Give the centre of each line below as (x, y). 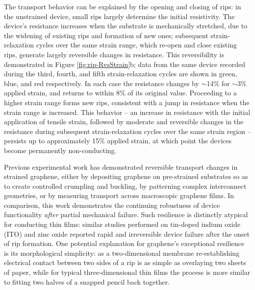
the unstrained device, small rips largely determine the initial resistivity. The (119, 16)
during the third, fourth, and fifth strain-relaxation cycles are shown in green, (121, 74)
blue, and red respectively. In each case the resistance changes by (102, 83)
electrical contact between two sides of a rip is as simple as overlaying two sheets (125, 262)
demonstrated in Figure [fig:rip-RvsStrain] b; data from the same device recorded (125, 64)
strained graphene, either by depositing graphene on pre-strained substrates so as (126, 176)
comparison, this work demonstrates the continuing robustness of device (112, 205)
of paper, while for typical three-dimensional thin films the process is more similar (127, 272)
